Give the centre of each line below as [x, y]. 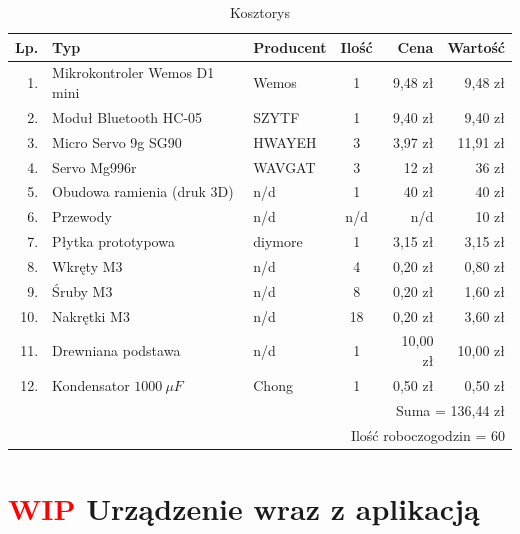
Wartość [476, 46]
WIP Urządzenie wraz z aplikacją [244, 507]
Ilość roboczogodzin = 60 [427, 434]
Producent [290, 46]
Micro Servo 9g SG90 [117, 141]
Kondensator [91, 384]
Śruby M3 [82, 290]
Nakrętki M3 [91, 315]
